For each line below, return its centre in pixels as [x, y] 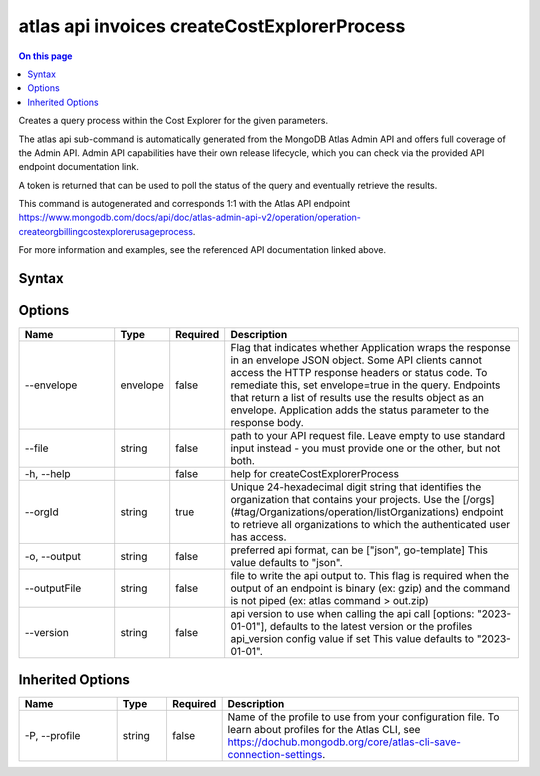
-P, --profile [52, 735]
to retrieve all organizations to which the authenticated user [370, 525]
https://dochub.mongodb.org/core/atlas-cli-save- [344, 742]
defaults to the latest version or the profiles [371, 627]
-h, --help [47, 474]
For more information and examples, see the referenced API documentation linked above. [202, 250]
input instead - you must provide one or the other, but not [365, 448]
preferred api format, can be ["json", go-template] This [359, 550]
